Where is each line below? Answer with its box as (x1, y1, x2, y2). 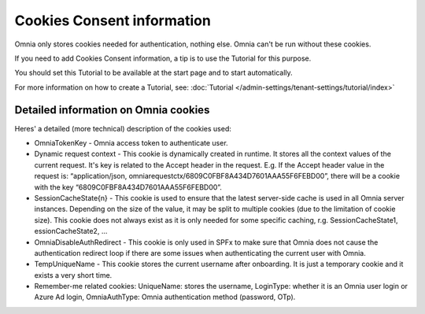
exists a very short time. (34, 270, 113, 279)
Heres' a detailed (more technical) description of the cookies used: (14, 124, 231, 133)
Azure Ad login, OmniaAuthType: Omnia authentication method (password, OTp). (34, 292, 296, 302)
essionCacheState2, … (34, 227, 108, 236)
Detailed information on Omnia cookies (14, 103, 210, 116)
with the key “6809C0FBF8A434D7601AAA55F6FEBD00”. (34, 182, 222, 192)
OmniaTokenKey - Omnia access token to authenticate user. (34, 139, 228, 148)
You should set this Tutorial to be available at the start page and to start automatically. (14, 68, 293, 78)
